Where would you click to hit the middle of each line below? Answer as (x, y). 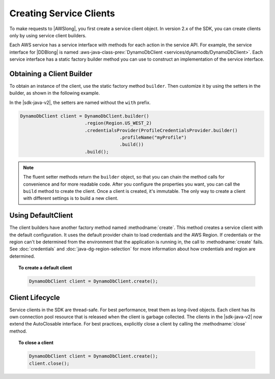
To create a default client (45, 268)
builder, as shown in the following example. (55, 93)
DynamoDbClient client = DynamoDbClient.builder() (85, 116)
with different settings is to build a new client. (71, 198)
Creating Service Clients (62, 13)
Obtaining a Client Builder (51, 74)
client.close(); (49, 363)
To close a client (36, 343)
